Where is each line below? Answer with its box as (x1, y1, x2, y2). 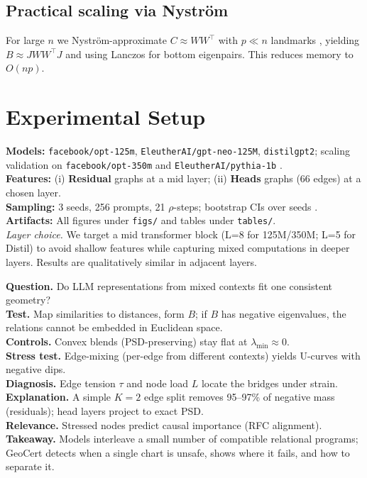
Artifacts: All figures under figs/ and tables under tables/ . (6, 213, 276, 228)
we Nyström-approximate (57, 33, 167, 48)
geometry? (6, 292, 51, 307)
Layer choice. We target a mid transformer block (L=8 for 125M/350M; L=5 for (6, 226, 356, 241)
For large (6, 33, 45, 48)
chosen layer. (6, 185, 61, 200)
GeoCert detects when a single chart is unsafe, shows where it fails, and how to (6, 445, 350, 460)
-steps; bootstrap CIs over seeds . (173, 199, 318, 213)
